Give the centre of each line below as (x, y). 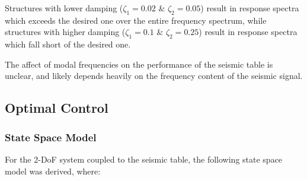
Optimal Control (57, 108)
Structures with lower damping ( (64, 8)
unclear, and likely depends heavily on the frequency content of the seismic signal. (154, 76)
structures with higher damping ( (65, 32)
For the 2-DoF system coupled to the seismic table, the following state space (144, 159)
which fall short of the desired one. (68, 44)
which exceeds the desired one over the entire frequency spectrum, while (136, 20)
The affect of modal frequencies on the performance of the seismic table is (139, 64)
